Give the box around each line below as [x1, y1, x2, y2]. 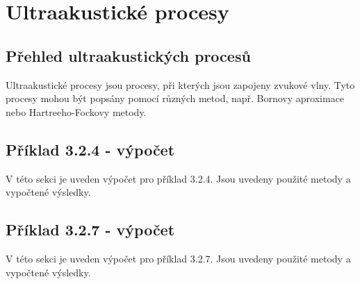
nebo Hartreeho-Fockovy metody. [6, 104, 147, 119]
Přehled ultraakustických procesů [6, 44, 251, 66]
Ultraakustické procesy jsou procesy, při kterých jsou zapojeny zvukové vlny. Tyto [6, 77, 355, 92]
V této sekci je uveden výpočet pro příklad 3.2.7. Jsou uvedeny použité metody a [6, 251, 351, 265]
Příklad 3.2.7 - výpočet [6, 219, 175, 240]
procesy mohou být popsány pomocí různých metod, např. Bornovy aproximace [6, 91, 345, 106]
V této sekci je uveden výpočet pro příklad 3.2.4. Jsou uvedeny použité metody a [6, 171, 351, 185]
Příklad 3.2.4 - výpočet [6, 138, 175, 160]
